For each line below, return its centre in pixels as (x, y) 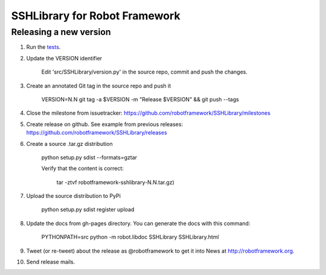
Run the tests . (43, 47)
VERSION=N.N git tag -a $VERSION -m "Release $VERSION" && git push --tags (140, 99)
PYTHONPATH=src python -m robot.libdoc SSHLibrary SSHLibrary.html (130, 237)
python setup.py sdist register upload (88, 210)
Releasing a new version (61, 32)
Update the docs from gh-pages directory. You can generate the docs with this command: (138, 223)
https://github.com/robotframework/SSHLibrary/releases (97, 133)
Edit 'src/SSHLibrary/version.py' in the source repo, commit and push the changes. (144, 72)
